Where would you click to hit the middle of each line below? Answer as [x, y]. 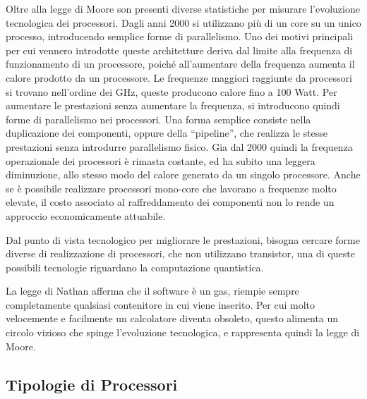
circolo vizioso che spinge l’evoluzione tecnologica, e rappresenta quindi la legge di [183, 332]
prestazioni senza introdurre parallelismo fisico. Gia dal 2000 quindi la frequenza [179, 146]
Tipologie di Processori [92, 384]
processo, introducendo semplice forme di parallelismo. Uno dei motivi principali [180, 36]
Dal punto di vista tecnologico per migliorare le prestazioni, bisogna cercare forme [183, 239]
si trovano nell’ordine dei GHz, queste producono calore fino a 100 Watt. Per [172, 91]
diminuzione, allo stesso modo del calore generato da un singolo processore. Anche [183, 174]
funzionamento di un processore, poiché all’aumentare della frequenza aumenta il [180, 64]
